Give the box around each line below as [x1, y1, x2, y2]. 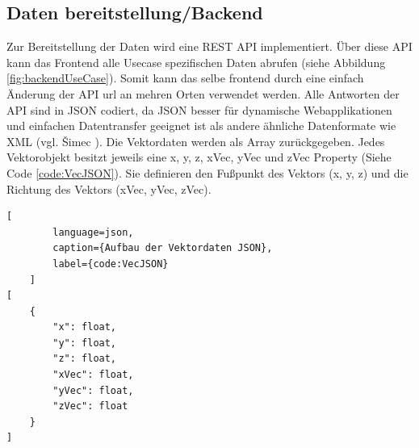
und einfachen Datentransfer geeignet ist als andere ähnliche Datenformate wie [6, 117, 396, 134]
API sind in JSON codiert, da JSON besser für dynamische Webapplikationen [6, 101, 392, 118]
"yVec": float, [52, 384, 134, 396]
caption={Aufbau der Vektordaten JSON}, [52, 242, 273, 254]
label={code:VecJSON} [52, 257, 169, 270]
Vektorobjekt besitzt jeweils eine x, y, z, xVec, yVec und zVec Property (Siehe [6, 149, 392, 165]
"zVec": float [52, 400, 128, 412]
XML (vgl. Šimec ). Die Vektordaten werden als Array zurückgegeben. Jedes [6, 132, 385, 149]
